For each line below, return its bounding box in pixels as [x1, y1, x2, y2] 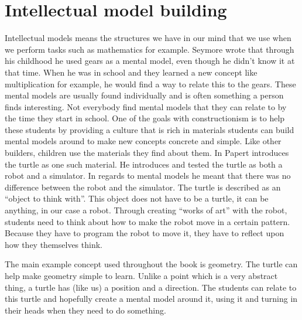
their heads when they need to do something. [5, 304, 166, 316]
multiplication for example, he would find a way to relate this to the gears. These [5, 77, 296, 90]
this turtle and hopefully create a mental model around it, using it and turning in [5, 292, 298, 305]
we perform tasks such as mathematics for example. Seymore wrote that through [5, 43, 294, 55]
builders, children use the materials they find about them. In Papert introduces [5, 147, 289, 159]
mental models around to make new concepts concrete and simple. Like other [5, 135, 282, 147]
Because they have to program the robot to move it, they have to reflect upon [5, 227, 284, 239]
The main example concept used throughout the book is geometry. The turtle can [5, 258, 298, 270]
